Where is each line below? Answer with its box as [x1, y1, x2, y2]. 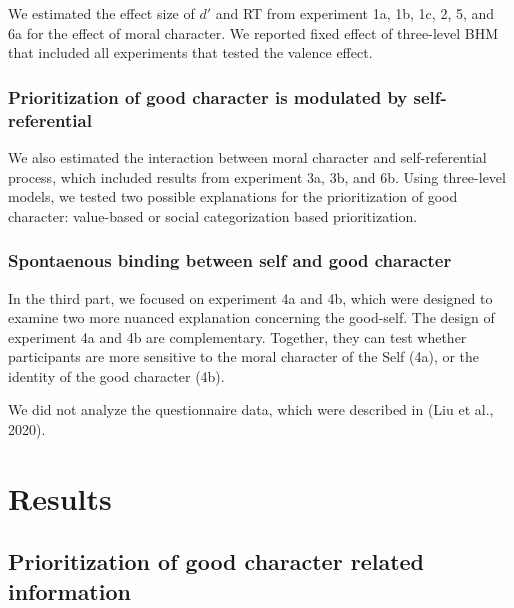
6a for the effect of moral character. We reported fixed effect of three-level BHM [8, 22, 499, 43]
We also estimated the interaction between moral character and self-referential [8, 146, 487, 167]
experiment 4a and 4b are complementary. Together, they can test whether [8, 326, 467, 347]
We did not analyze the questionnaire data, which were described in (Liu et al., [8, 399, 494, 420]
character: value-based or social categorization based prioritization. [8, 205, 418, 226]
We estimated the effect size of [8, 3, 195, 23]
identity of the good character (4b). [8, 365, 225, 386]
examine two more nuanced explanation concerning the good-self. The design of [8, 307, 495, 328]
